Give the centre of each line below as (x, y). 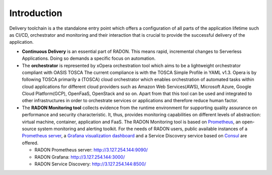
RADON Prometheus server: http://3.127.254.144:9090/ (91, 150)
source (29, 129)
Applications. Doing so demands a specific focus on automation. (89, 58)
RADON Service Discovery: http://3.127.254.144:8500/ (90, 164)
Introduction (36, 13)
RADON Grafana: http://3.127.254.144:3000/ (80, 157)
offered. (30, 143)
